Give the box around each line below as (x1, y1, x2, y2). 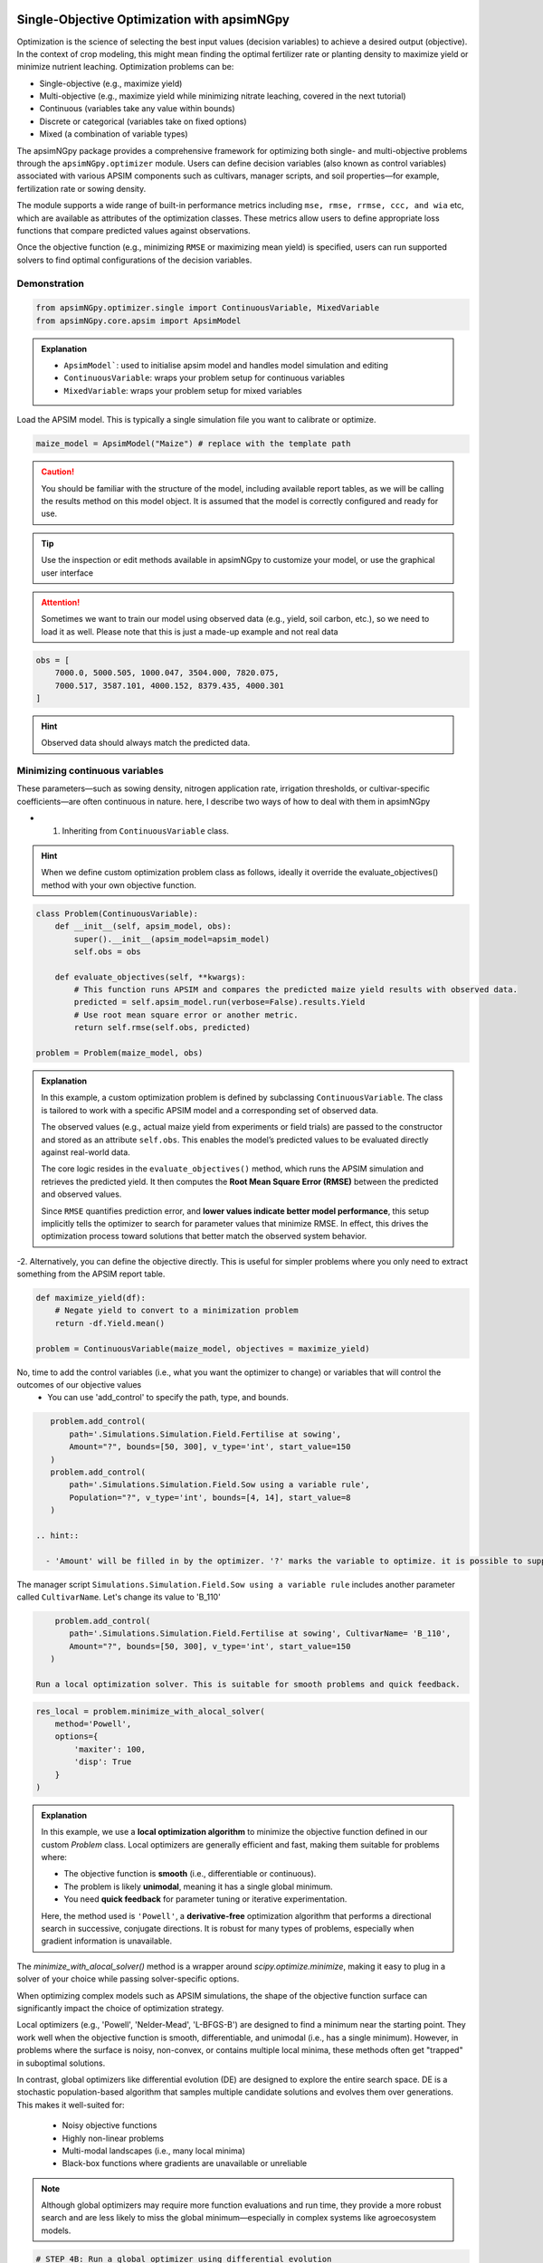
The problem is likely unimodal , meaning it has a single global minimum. (63, 1881, 333, 1892)
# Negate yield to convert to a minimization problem (54, 1305, 299, 1316)
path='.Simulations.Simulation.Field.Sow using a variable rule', (69, 1480, 370, 1490)
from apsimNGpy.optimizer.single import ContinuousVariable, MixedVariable (35, 303, 380, 313)
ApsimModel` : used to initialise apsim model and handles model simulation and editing (63, 360, 389, 371)
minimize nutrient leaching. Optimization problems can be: (16, 62, 234, 72)
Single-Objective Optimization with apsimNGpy (16, 12, 290, 27)
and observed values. (41, 1189, 122, 1199)
